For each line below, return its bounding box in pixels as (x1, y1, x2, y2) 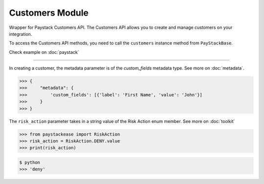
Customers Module (9, 7, 89, 18)
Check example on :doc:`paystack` (9, 49, 79, 55)
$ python (19, 160, 41, 165)
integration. (9, 31, 32, 37)
